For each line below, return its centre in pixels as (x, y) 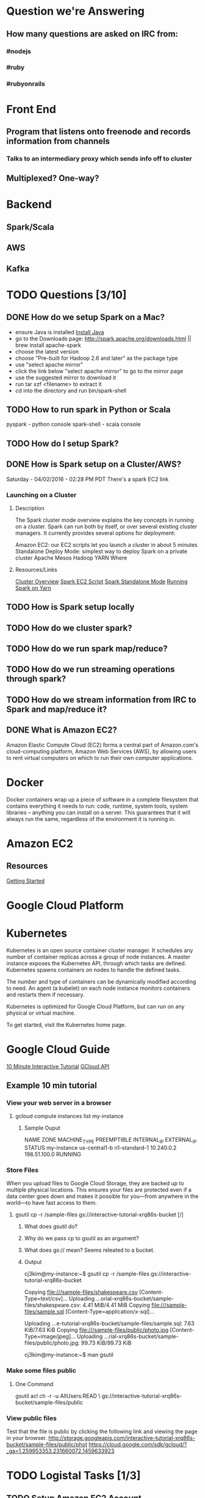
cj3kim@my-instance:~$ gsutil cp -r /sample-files (87, 1274)
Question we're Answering (76, 11)
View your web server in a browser (59, 1103)
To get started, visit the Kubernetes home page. (66, 1025)
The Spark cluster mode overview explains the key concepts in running (104, 520)
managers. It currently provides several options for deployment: (95, 533)
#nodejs (19, 51)
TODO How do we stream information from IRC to (101, 700)
